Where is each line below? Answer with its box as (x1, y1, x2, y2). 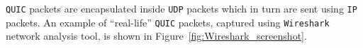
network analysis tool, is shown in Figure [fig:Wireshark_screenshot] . (6, 29, 307, 43)
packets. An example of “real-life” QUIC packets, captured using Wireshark (6, 15, 330, 29)
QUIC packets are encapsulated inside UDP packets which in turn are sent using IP (6, 1, 357, 15)
